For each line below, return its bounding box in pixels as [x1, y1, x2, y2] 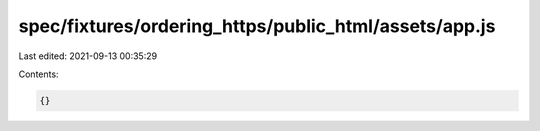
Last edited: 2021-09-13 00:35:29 [18, 50, 158, 62]
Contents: [18, 68, 59, 80]
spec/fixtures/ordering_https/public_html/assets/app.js [18, 15, 496, 37]
